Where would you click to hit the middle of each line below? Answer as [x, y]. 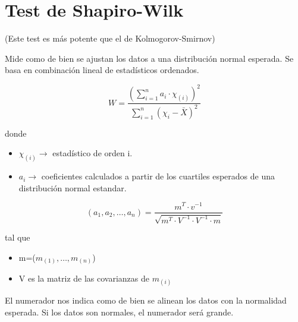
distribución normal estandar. [73, 187]
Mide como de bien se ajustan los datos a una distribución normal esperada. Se [149, 58]
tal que [18, 237]
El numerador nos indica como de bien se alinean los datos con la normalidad [146, 300]
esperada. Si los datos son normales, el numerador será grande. [119, 312]
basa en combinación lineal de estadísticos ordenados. [102, 70]
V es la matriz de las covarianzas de [84, 278]
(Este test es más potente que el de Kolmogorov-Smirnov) [110, 38]
